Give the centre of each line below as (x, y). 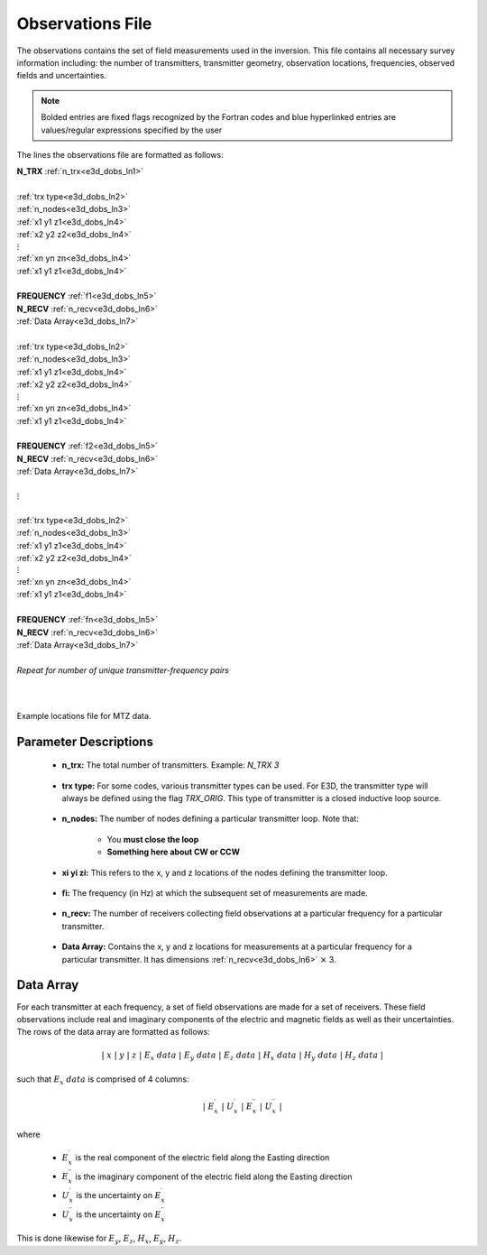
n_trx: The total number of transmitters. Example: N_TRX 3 (170, 765)
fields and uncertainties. (62, 76)
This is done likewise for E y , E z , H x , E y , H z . (99, 1239)
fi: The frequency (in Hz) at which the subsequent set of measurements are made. (215, 893)
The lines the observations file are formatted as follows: (120, 154)
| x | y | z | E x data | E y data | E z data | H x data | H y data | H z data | (242, 1057)
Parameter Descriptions (85, 741)
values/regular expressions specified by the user (132, 130)
